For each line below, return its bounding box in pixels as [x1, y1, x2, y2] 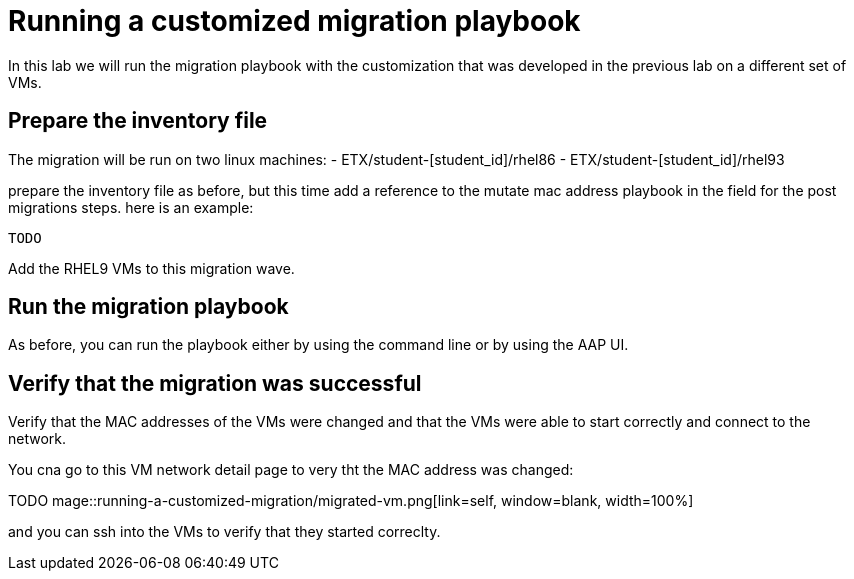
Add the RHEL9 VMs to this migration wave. [8, 259, 295, 277]
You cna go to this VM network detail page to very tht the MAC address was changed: [8, 461, 574, 479]
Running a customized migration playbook [8, 4, 581, 38]
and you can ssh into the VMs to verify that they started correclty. [8, 523, 441, 541]
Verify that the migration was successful [8, 370, 422, 396]
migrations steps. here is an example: [8, 198, 254, 216]
